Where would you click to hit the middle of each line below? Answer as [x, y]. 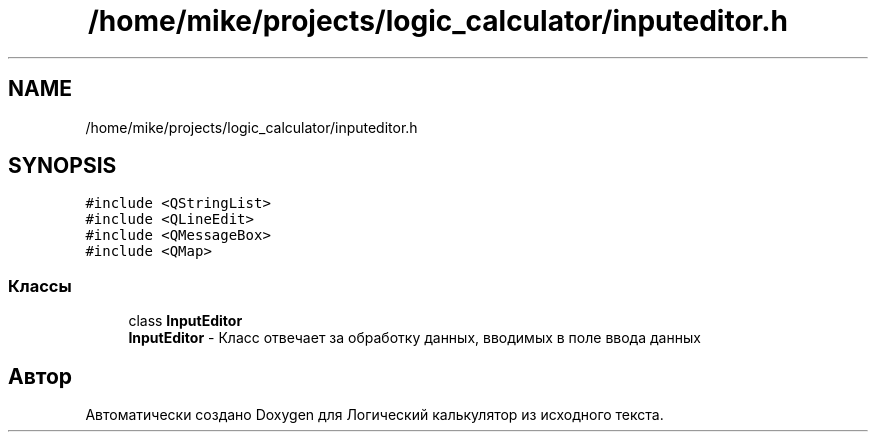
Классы [40, 285]
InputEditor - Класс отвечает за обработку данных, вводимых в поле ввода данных [414, 338]
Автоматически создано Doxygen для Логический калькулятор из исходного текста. [374, 415]
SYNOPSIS [62, 166]
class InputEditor [185, 321]
